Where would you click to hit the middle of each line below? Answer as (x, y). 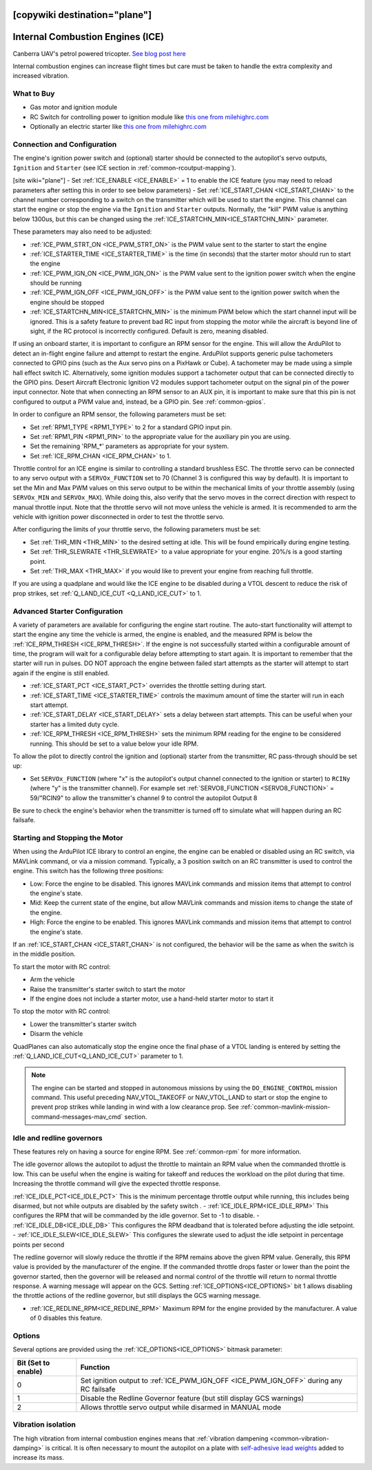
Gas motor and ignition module (74, 108)
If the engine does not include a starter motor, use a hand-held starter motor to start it (152, 999)
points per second (39, 1245)
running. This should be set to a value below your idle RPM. (114, 744)
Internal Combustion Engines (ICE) (89, 37)
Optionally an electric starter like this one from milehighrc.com (118, 127)
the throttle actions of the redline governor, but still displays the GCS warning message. (137, 1296)
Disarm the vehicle (56, 1034)
